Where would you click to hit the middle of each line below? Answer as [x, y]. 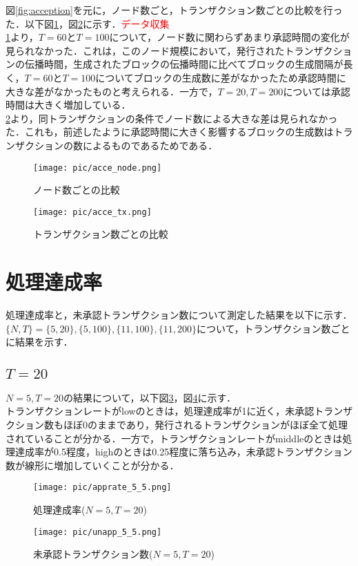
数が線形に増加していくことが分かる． [92, 465]
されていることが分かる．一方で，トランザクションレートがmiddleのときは [174, 438]
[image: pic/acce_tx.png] [92, 212]
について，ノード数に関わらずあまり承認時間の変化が [229, 37]
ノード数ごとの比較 [77, 190]
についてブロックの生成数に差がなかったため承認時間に [221, 77]
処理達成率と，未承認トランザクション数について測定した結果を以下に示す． [179, 315]
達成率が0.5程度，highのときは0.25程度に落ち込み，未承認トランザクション [183, 452]
